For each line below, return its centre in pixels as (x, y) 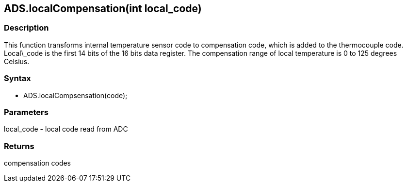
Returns (19, 146)
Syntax (17, 78)
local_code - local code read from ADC (66, 129)
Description (26, 28)
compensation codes (38, 163)
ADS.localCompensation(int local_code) (103, 8)
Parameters (26, 112)
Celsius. (17, 61)
